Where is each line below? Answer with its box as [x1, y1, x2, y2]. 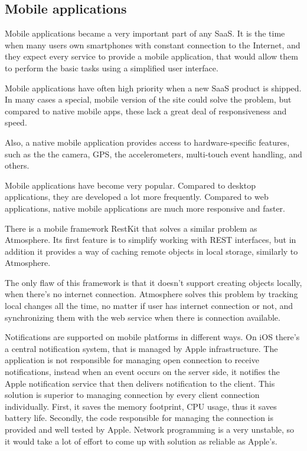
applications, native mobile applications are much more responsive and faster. [5, 202, 285, 214]
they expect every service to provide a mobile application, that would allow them [5, 50, 298, 62]
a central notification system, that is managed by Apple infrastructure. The [5, 342, 278, 354]
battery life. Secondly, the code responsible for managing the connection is [5, 412, 273, 424]
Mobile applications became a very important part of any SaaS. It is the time [5, 27, 285, 39]
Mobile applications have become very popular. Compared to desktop [5, 179, 256, 191]
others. [5, 159, 30, 172]
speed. [5, 116, 27, 129]
